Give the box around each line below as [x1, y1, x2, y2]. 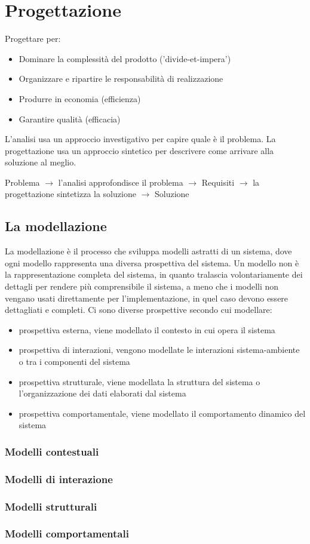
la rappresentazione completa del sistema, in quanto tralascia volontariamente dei [5, 268, 303, 281]
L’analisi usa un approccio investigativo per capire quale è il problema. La [5, 133, 276, 145]
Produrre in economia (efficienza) [19, 92, 141, 105]
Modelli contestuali [5, 444, 99, 459]
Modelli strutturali [5, 499, 97, 514]
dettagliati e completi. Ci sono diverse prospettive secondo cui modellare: [5, 303, 272, 316]
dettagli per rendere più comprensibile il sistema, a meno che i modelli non [5, 280, 279, 293]
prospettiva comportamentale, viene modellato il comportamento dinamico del [19, 407, 306, 419]
